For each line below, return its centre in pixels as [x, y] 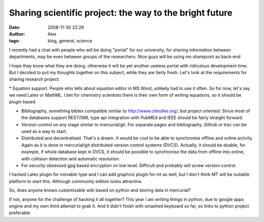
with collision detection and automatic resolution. [71, 159]
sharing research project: [34, 79]
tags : [14, 41]
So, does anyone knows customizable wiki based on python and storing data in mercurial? [100, 190]
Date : [15, 27]
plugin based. [23, 102]
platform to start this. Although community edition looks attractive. [76, 181]
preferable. [20, 213]
